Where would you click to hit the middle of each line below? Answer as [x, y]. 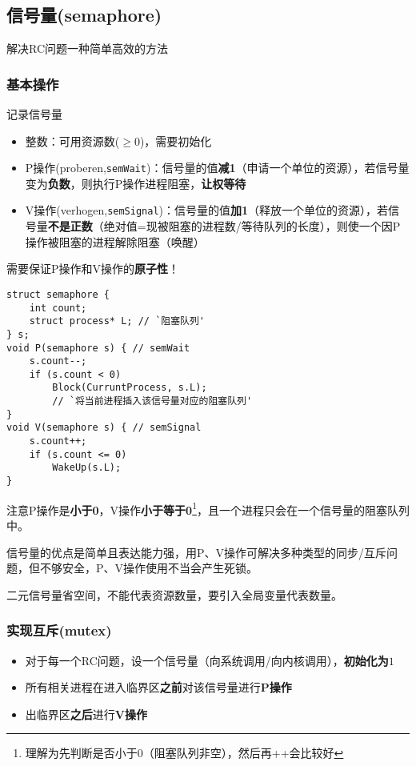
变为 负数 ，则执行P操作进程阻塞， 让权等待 [136, 183]
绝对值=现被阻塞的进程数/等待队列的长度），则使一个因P [252, 226]
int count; [58, 308]
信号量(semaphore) [84, 15]
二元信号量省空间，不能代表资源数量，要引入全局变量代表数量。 [174, 594]
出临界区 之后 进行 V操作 [86, 714]
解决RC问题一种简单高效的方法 [88, 48]
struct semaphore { [58, 294]
